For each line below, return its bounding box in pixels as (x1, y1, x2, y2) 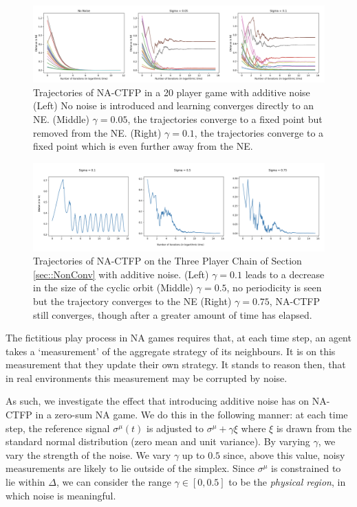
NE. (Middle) (33, 111, 89, 126)
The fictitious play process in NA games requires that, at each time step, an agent (6, 330, 351, 345)
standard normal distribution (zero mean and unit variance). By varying (6, 434, 310, 449)
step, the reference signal (6, 420, 110, 435)
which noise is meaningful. (6, 488, 116, 502)
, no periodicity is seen (226, 280, 322, 295)
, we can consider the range (56, 475, 171, 489)
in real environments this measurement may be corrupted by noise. (6, 370, 288, 385)
